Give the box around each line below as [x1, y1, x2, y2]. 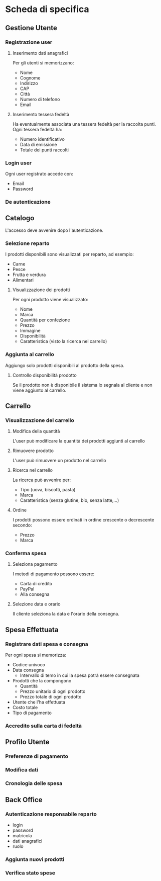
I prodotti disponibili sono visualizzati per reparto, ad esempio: [5, 251, 134, 257]
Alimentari [12, 277, 34, 283]
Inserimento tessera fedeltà [12, 111, 70, 117]
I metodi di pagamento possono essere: [12, 571, 95, 577]
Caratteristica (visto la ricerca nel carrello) [20, 338, 107, 344]
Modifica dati [5, 766, 39, 773]
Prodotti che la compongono [12, 678, 72, 684]
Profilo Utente [5, 738, 50, 746]
